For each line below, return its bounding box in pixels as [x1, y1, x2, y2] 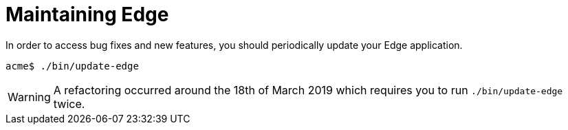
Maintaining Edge [6, 3, 169, 26]
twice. [53, 96, 85, 111]
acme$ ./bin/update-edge [6, 60, 139, 72]
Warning [8, 89, 51, 104]
